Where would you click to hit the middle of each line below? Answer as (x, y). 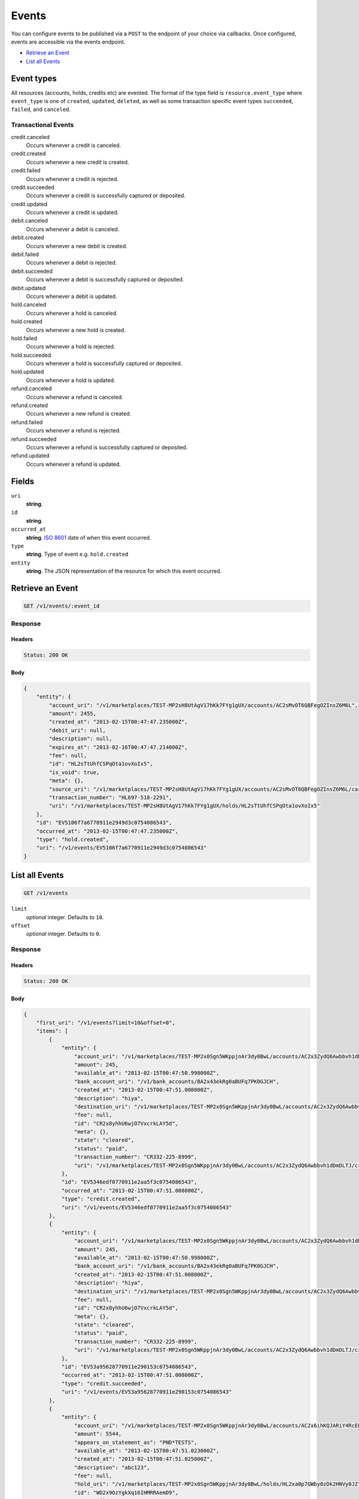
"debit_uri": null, (77, 730)
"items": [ (52, 1031)
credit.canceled (31, 137)
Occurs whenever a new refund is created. (79, 414)
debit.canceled (29, 221)
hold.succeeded (31, 355)
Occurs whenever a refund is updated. (74, 464)
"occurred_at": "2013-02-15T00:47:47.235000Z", (107, 831)
